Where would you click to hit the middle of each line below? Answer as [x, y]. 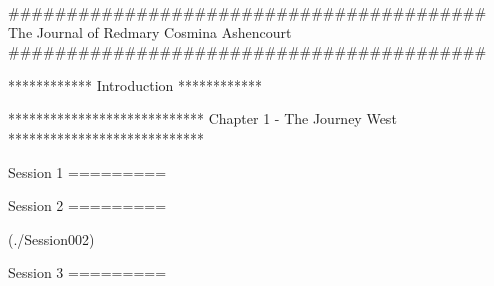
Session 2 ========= [87, 205]
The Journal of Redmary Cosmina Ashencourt [150, 31]
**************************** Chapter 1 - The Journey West [202, 118]
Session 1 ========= [87, 171]
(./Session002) [51, 238]
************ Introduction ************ [135, 84]
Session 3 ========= [87, 272]
